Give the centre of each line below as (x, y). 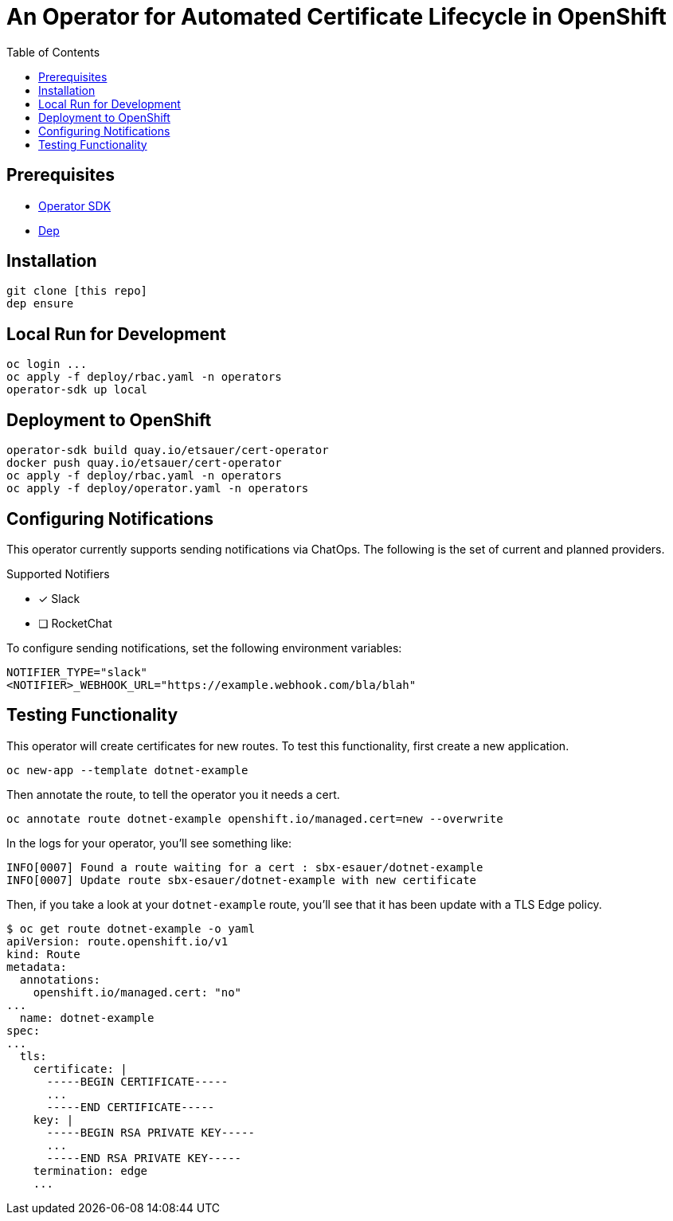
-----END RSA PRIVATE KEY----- (144, 1158)
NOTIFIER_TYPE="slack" (77, 672)
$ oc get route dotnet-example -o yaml (131, 928)
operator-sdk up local (77, 390)
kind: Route (43, 954)
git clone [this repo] (77, 291)
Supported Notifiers (58, 573)
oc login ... (47, 364)
